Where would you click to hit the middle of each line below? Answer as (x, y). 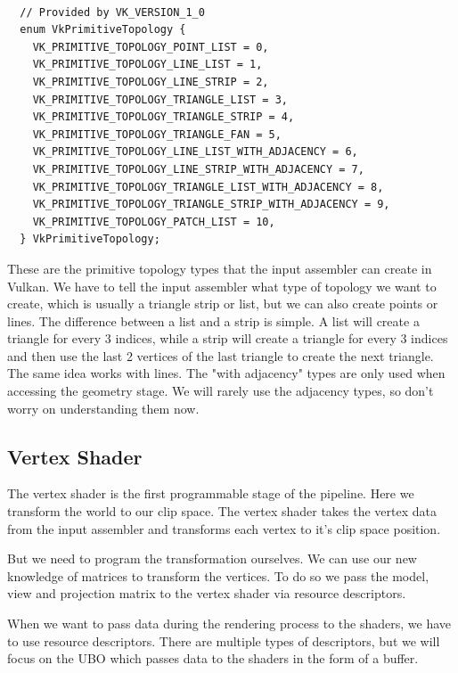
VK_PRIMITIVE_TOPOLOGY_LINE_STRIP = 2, (151, 82)
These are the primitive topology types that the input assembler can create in (220, 268)
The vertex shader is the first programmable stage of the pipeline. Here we (211, 493)
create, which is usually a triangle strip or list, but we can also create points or (223, 304)
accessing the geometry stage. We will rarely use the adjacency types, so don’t (221, 391)
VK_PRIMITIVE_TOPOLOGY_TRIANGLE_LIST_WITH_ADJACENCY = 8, (208, 187)
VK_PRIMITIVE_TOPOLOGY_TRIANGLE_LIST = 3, (160, 99)
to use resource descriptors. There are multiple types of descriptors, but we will (224, 640)
